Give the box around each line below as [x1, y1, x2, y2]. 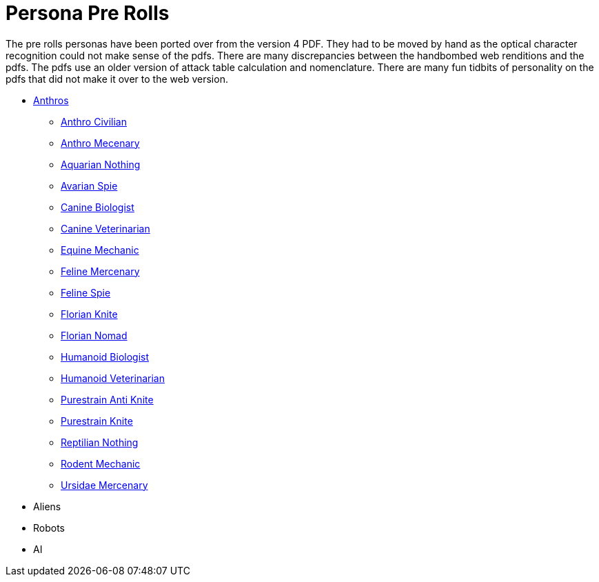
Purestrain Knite [61, 414, 133, 427]
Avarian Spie [61, 179, 118, 192]
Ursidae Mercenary [61, 479, 148, 491]
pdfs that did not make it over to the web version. [6, 72, 228, 85]
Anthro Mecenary [61, 137, 140, 149]
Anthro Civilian [61, 115, 127, 128]
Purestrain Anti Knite [61, 393, 154, 405]
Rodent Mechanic [61, 457, 141, 470]
